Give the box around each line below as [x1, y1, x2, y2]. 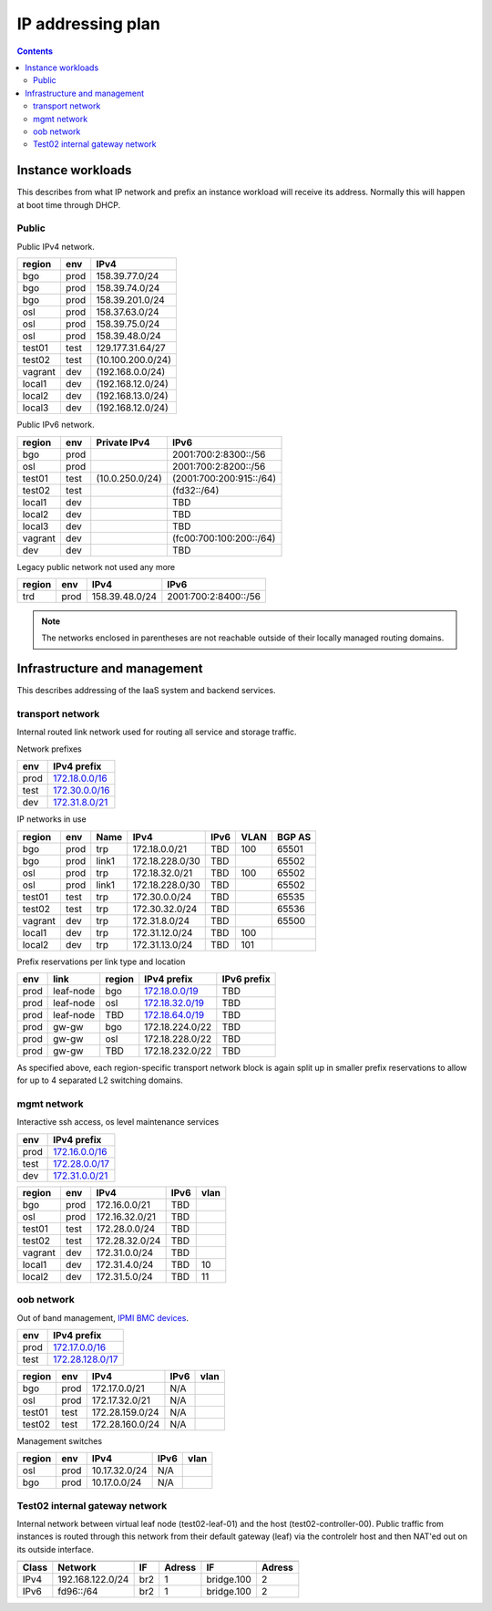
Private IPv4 [96, 436, 150, 449]
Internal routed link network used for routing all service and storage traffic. [16, 726, 297, 738]
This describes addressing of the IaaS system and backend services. [16, 685, 276, 696]
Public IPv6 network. [16, 420, 95, 431]
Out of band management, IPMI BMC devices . [16, 1312, 189, 1323]
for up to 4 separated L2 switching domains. [16, 1075, 183, 1086]
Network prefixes [16, 743, 82, 754]
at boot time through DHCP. [16, 199, 121, 210]
